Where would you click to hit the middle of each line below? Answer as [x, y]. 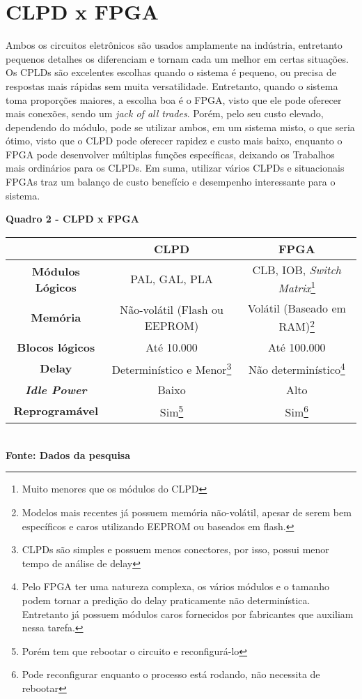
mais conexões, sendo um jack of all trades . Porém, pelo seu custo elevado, [165, 113]
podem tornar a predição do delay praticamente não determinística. [166, 600]
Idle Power [56, 389]
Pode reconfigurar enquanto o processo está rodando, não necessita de [171, 674]
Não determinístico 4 [297, 368]
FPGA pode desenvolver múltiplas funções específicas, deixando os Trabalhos [170, 154]
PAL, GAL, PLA [172, 279]
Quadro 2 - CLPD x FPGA [72, 219]
